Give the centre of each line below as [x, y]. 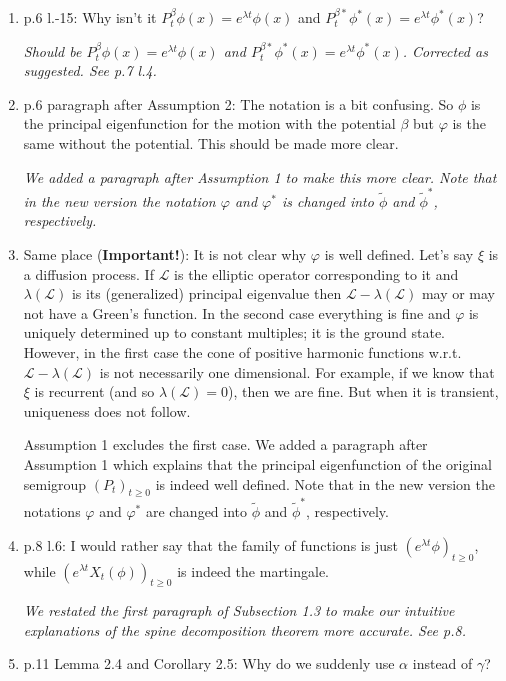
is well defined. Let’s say [399, 254]
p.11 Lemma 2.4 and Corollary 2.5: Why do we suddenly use [209, 663]
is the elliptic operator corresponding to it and [316, 273]
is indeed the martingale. [253, 570]
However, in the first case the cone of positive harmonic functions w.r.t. [242, 352]
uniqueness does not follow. [107, 410]
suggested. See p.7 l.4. [90, 70]
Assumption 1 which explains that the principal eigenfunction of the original [257, 464]
